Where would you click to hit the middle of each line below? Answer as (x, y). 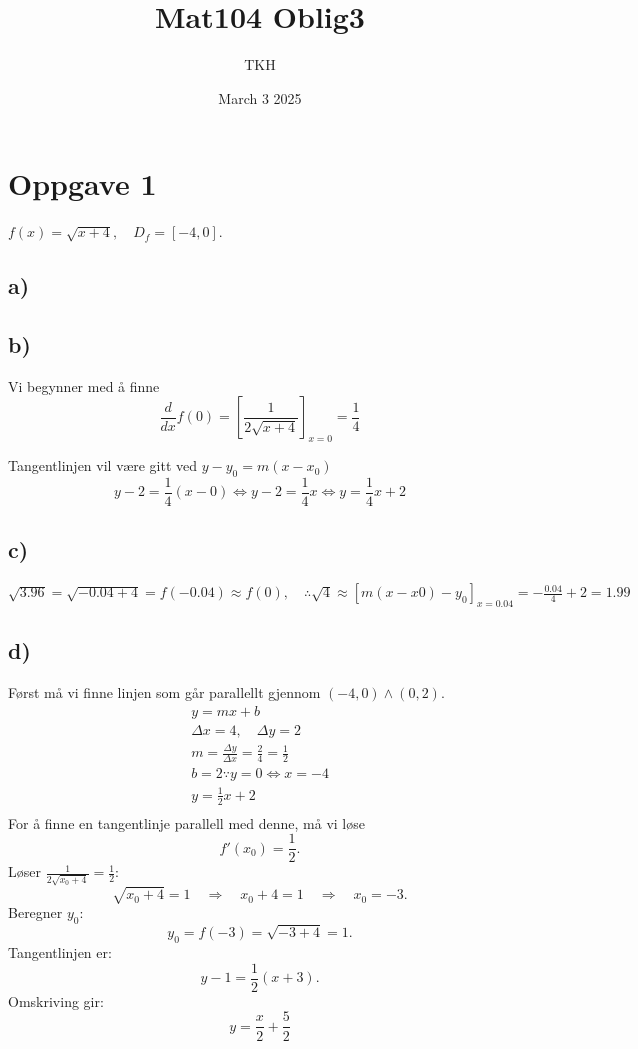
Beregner (35, 912)
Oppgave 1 (82, 183)
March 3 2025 (260, 97)
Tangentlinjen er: (60, 952)
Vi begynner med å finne (84, 385)
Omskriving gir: (56, 1000)
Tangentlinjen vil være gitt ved (103, 465)
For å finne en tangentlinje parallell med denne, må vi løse (186, 822)
